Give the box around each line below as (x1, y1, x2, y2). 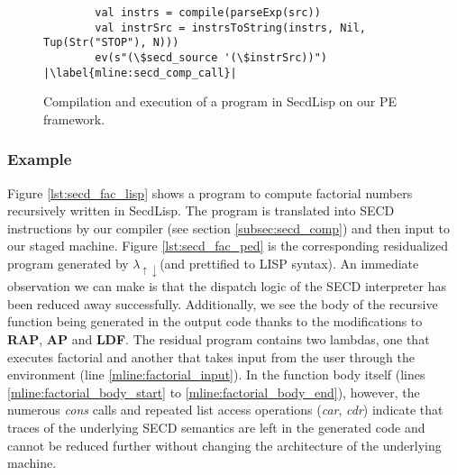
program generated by (7, 254, 129, 273)
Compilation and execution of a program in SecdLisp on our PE (43, 92, 398, 111)
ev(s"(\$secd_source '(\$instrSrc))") (95, 50, 327, 64)
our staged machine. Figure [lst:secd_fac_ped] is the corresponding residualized (7, 236, 448, 255)
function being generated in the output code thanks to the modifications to (7, 312, 423, 331)
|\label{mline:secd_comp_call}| (43, 66, 237, 79)
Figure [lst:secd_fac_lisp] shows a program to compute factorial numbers (7, 183, 413, 202)
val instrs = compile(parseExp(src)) (95, 6, 321, 19)
